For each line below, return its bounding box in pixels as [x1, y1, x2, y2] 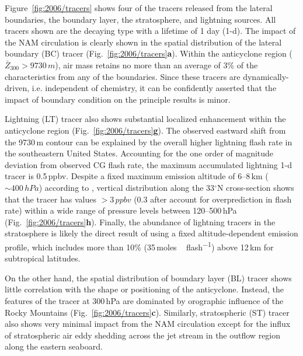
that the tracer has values [5, 193, 96, 205]
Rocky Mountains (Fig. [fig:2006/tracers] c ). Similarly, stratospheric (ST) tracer [5, 306, 290, 318]
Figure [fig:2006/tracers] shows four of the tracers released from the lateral [5, 2, 273, 13]
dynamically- [243, 70, 289, 82]
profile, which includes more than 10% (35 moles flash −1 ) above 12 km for [5, 239, 274, 253]
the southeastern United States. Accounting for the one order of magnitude [5, 147, 274, 159]
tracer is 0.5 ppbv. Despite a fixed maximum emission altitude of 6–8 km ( [5, 170, 269, 182]
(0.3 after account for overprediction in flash [134, 193, 292, 205]
